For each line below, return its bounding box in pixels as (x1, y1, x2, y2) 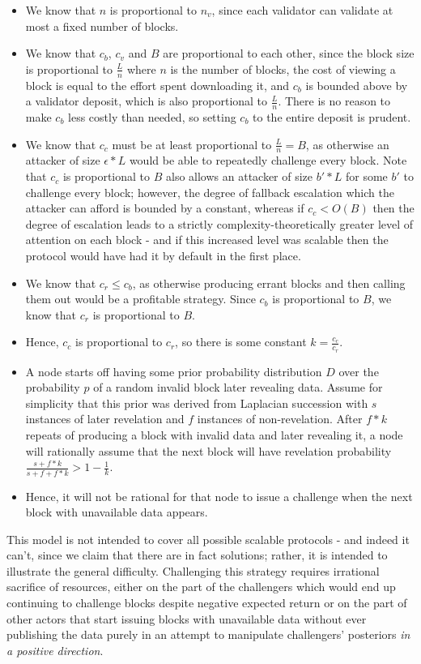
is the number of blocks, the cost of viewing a (170, 60, 396, 77)
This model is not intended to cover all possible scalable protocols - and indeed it (6, 530, 410, 547)
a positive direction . (6, 641, 104, 658)
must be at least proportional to (112, 135, 272, 152)
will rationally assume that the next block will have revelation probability (25, 442, 392, 459)
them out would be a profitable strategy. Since (25, 290, 256, 307)
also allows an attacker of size (165, 168, 313, 185)
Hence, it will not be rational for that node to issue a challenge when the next (25, 487, 413, 504)
